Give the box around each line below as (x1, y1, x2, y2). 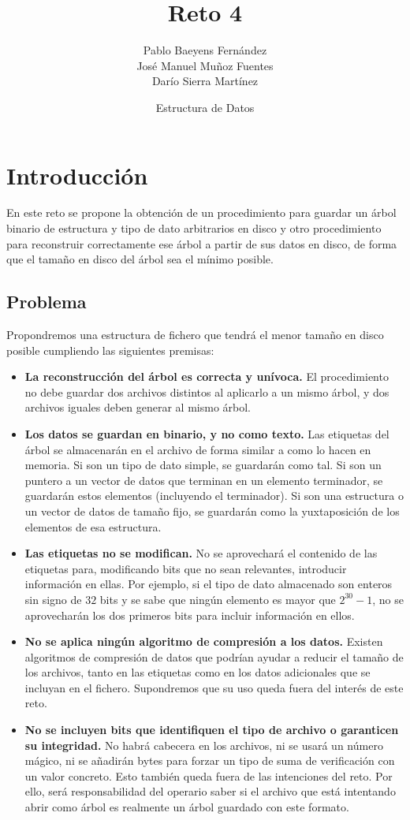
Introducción (6, 158, 148, 191)
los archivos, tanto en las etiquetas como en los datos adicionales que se (24, 664, 371, 680)
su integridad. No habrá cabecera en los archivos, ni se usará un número (24, 736, 383, 753)
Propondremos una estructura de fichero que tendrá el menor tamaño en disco (6, 326, 384, 343)
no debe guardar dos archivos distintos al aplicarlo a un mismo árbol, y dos (24, 383, 389, 400)
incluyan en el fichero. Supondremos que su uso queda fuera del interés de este (24, 679, 404, 695)
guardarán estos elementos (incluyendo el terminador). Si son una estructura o (24, 487, 404, 504)
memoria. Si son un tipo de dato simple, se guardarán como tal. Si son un (24, 457, 382, 473)
